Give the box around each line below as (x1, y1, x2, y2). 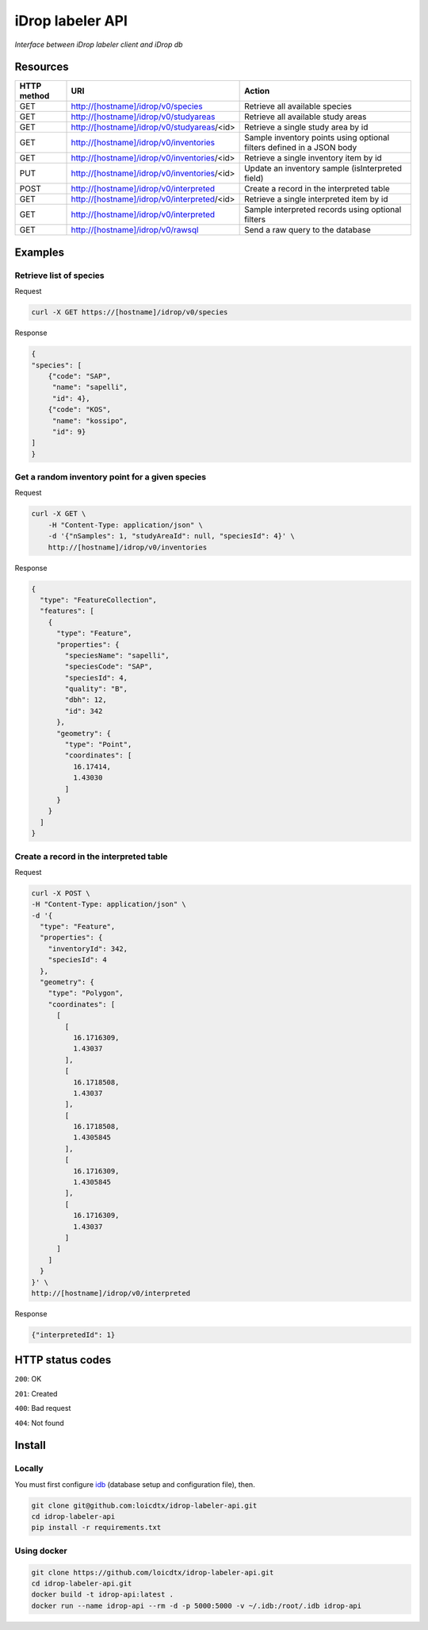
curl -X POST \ (31, 888, 90, 897)
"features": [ (40, 607, 95, 615)
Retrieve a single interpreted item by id (244, 194, 388, 205)
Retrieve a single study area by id (244, 121, 369, 133)
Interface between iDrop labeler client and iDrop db (14, 40, 183, 49)
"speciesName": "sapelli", (64, 651, 170, 660)
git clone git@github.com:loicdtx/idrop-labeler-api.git (31, 1501, 258, 1510)
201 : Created (14, 1389, 58, 1398)
